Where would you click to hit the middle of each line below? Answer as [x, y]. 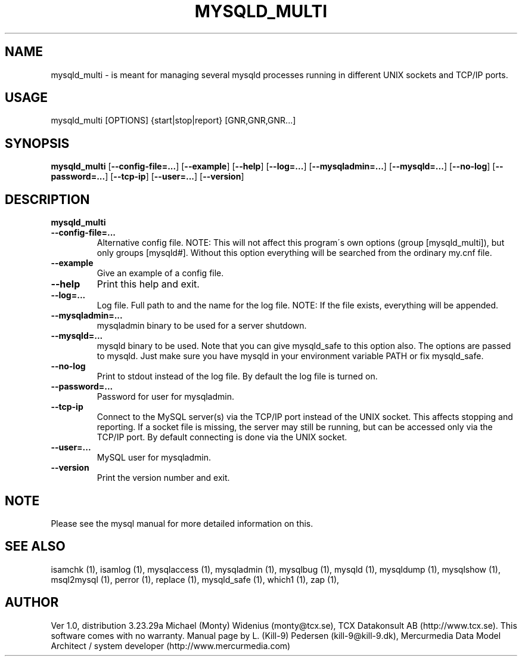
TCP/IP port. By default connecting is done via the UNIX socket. [222, 437]
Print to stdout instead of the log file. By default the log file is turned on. [237, 376]
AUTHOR [32, 603]
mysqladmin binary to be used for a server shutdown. [202, 326]
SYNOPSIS [37, 143]
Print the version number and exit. [163, 478]
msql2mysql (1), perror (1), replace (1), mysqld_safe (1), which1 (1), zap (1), [195, 579]
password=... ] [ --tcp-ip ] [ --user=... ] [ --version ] [147, 177]
